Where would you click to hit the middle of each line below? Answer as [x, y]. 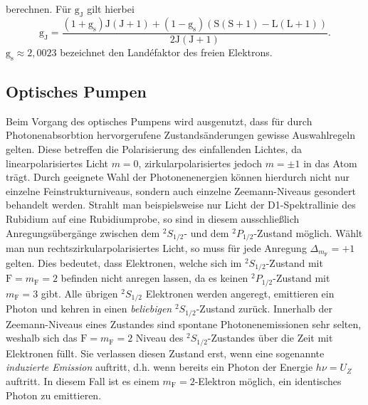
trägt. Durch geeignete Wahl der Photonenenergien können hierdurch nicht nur [178, 177]
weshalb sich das [42, 338]
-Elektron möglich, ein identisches [268, 380]
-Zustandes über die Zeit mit [270, 338]
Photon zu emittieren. [54, 395]
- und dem [206, 232]
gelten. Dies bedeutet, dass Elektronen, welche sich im [124, 262]
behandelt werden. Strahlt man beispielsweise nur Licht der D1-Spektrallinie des [181, 205]
